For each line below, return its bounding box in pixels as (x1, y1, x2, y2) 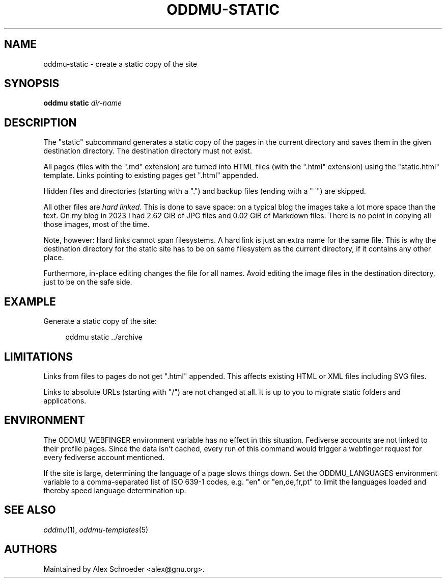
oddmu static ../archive (65, 333, 143, 342)
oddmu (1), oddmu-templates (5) (43, 525, 149, 534)
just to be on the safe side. (43, 277, 132, 287)
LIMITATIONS (4, 350, 73, 363)
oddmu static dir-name (43, 98, 122, 108)
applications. (43, 396, 87, 405)
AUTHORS (4, 543, 58, 556)
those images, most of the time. (43, 220, 150, 229)
